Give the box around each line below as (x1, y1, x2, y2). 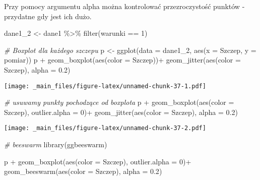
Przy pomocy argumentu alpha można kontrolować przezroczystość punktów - (4, 1, 245, 11)
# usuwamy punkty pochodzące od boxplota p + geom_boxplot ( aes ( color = (4, 97, 234, 107)
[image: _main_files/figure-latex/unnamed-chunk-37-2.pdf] (4, 125, 206, 132)
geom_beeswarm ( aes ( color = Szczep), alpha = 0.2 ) (4, 166, 162, 176)
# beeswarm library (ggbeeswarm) (4, 139, 107, 150)
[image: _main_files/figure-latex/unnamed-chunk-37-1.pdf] (4, 82, 206, 90)
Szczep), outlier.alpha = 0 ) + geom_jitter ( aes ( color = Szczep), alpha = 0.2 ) (4, 106, 238, 117)
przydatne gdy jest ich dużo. (4, 11, 92, 21)
